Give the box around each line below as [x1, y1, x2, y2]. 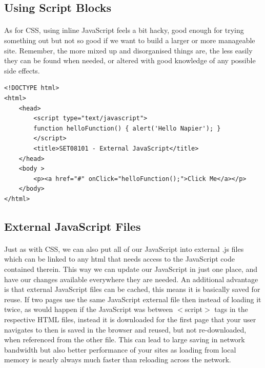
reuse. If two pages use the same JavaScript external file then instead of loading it [4, 293, 261, 304]
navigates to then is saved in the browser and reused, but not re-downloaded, [4, 324, 247, 335]
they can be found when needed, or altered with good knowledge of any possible [4, 55, 256, 66]
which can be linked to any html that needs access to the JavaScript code [4, 253, 235, 264]
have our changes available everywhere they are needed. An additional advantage [4, 273, 258, 284]
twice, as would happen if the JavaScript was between [4, 304, 173, 315]
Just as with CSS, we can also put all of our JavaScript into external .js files [4, 243, 244, 254]
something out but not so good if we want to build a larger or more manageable [4, 34, 255, 45]
